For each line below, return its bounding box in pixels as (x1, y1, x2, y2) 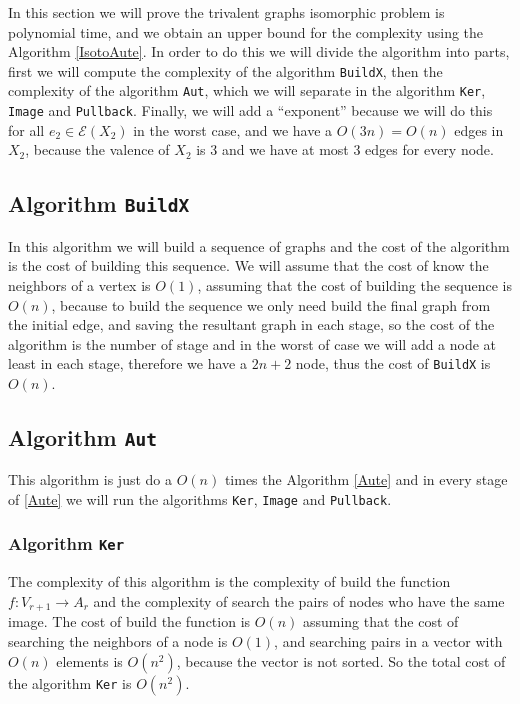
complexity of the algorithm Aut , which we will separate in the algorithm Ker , (8, 80, 486, 101)
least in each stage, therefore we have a (8, 353, 247, 374)
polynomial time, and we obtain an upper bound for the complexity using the (8, 21, 484, 42)
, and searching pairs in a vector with (274, 630, 503, 651)
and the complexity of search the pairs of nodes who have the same (93, 590, 505, 611)
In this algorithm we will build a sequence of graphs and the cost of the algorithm (8, 235, 510, 256)
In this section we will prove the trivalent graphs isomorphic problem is (8, 2, 445, 22)
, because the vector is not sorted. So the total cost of (176, 650, 506, 671)
